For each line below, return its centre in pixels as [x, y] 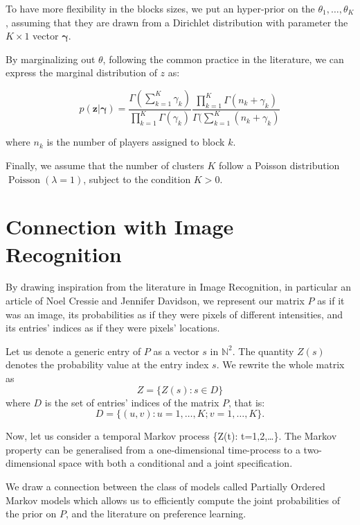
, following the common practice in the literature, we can [223, 59]
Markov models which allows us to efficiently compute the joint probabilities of [173, 500]
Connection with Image [120, 226]
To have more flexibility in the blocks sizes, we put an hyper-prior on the [160, 8]
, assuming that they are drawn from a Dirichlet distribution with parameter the [177, 22]
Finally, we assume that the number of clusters [105, 165]
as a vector [176, 351]
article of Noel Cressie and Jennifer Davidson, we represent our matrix [155, 301]
